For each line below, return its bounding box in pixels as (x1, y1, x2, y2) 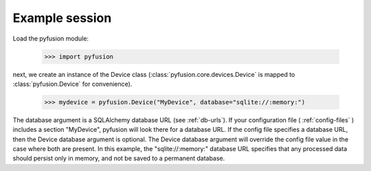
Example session (12, 10, 112, 25)
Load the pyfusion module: (12, 34, 89, 43)
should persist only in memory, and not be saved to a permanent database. (12, 155, 225, 163)
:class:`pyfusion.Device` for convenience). (12, 80, 133, 88)
